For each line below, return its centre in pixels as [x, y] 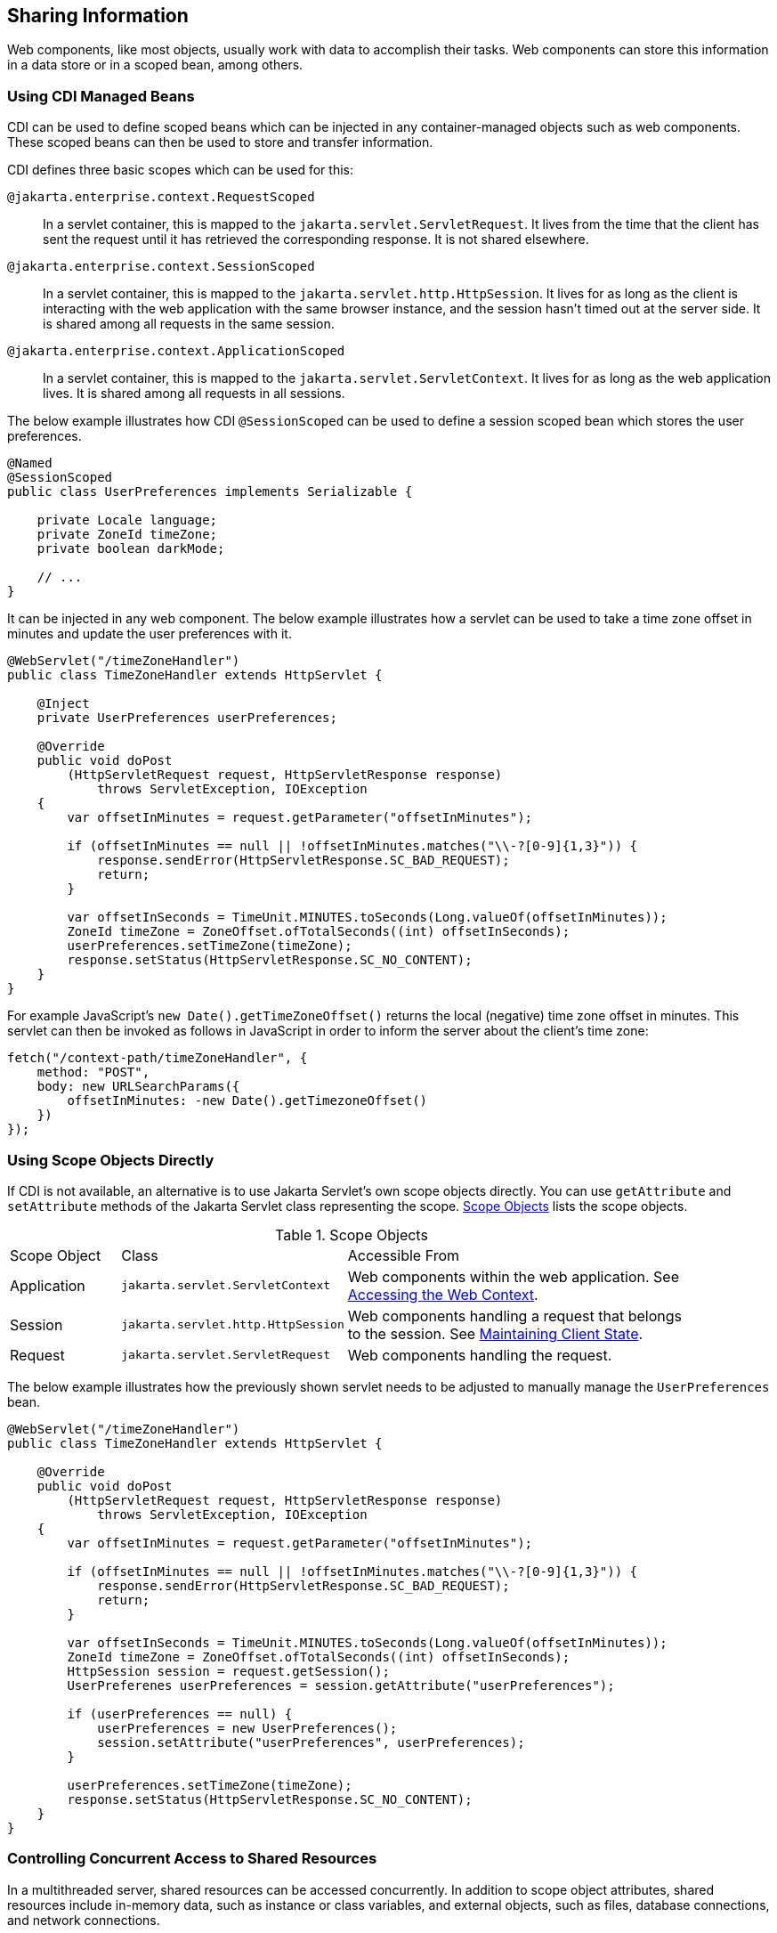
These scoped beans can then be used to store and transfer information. [220, 142]
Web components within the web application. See [513, 1276]
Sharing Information [98, 16]
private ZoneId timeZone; [127, 535]
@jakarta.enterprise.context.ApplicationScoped [176, 351]
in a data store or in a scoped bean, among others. [155, 65]
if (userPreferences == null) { [180, 1714]
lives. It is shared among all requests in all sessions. [194, 394]
